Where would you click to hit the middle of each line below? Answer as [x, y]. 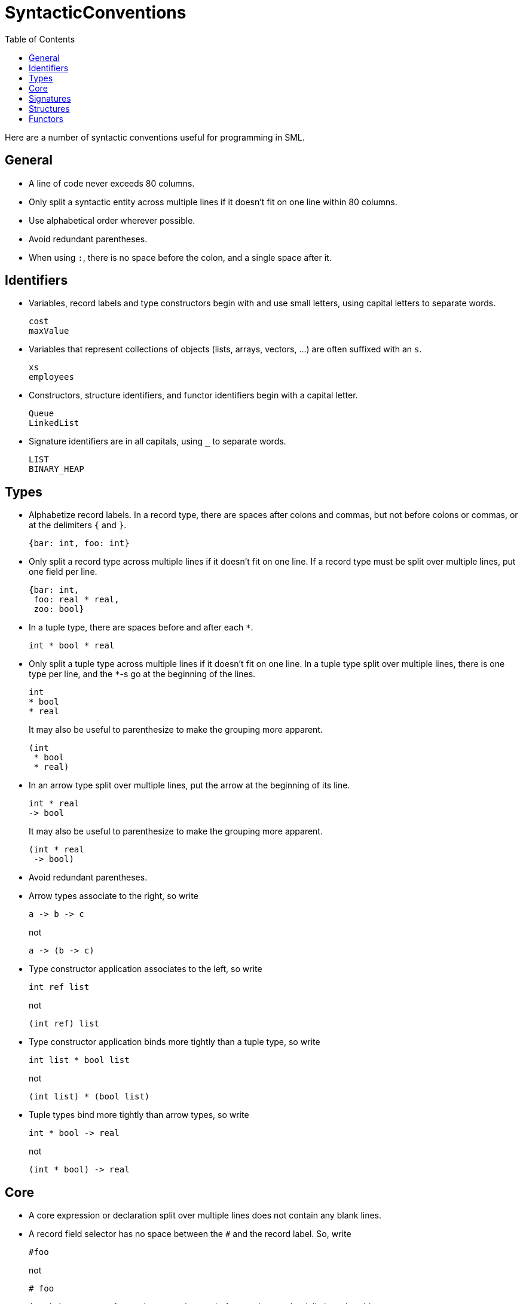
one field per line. [63, 572]
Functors [46, 118]
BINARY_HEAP [56, 469]
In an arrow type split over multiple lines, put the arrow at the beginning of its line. [189, 785]
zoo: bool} [59, 609]
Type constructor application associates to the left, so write [146, 969]
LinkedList [54, 423]
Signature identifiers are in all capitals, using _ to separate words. [157, 441]
